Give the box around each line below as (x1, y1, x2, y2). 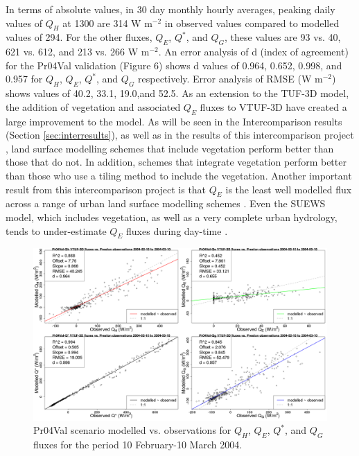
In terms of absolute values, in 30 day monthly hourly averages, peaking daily (6, 2, 335, 16)
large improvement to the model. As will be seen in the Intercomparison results (6, 114, 342, 128)
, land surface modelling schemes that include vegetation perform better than (6, 141, 334, 155)
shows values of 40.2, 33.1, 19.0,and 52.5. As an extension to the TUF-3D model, (6, 86, 349, 100)
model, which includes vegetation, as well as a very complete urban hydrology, (6, 209, 338, 224)
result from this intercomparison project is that (6, 182, 207, 196)
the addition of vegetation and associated (6, 99, 181, 114)
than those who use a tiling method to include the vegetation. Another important (6, 168, 352, 182)
